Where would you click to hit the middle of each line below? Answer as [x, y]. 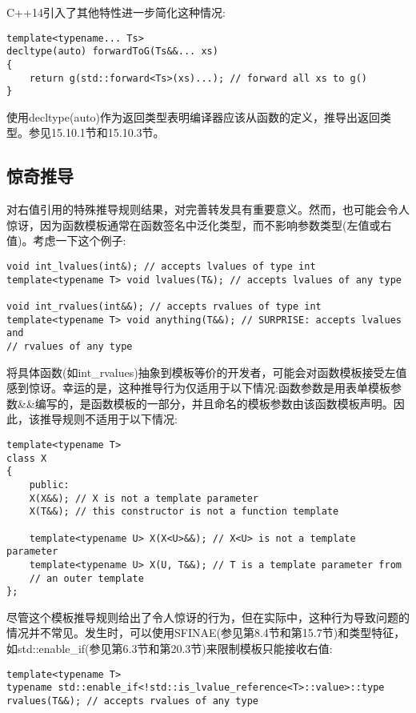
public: [49, 485]
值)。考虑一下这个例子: [66, 240]
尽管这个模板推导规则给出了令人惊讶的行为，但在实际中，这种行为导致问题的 [208, 617]
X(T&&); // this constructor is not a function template [184, 512]
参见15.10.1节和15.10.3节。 [96, 132]
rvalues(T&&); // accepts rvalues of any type [132, 701]
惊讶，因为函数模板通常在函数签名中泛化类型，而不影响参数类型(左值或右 [199, 224]
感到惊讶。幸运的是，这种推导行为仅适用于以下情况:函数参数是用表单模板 [198, 388]
